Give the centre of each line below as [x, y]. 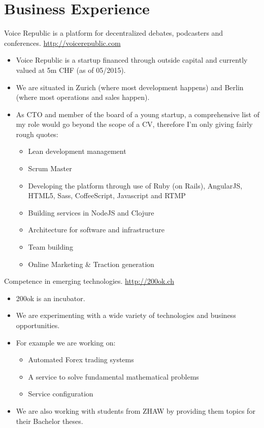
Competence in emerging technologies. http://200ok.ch [89, 281]
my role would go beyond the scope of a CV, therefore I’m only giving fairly [134, 124]
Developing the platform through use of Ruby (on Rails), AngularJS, [135, 185]
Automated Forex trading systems [81, 359]
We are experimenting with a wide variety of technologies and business [126, 315]
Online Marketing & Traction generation [91, 264]
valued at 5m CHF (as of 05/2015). [71, 70]
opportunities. [38, 325]
